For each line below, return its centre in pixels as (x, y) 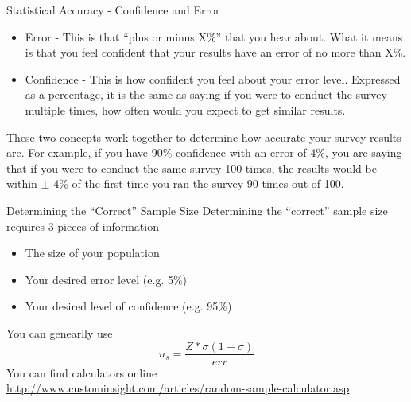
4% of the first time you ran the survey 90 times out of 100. (199, 183)
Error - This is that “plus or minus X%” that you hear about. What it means (214, 36)
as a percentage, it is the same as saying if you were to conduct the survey (206, 94)
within (22, 183)
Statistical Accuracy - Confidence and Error (113, 10)
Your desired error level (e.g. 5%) (106, 279)
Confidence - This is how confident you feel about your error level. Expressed (213, 78)
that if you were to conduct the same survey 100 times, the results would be (192, 168)
